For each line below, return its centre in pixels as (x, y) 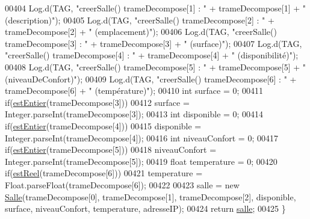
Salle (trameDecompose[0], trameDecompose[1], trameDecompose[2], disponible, (150, 196)
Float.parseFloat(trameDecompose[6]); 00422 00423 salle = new (122, 184)
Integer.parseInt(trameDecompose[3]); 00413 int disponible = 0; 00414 (134, 114)
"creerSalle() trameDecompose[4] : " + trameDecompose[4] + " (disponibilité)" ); (152, 55)
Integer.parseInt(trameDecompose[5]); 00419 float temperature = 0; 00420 (141, 161)
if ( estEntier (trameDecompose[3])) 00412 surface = (97, 102)
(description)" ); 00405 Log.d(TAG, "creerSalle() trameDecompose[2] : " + (140, 20)
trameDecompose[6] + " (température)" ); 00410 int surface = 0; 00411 (134, 91)
